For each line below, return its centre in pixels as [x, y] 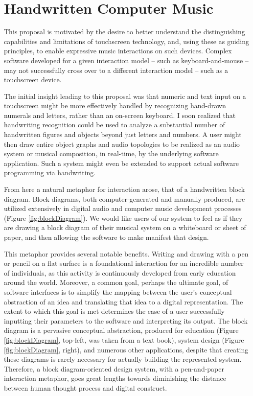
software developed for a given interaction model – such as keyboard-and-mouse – [126, 60]
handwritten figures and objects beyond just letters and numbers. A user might [123, 134]
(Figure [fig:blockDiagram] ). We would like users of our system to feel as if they [123, 218]
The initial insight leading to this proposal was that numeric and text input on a [125, 96]
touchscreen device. [33, 80]
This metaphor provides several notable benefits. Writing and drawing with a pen [126, 253]
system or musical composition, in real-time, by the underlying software [111, 153]
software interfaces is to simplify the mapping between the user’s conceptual [118, 291]
